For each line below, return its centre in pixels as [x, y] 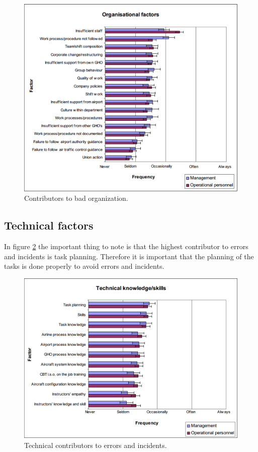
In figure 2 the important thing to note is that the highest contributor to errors [126, 246]
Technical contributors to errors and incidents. [96, 445]
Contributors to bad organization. [76, 198]
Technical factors [49, 225]
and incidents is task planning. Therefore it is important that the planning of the [129, 256]
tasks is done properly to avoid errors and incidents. [84, 266]
